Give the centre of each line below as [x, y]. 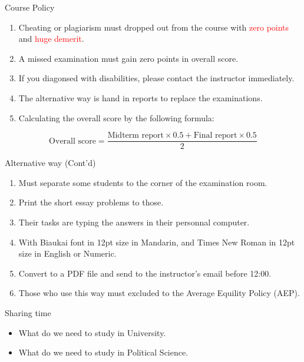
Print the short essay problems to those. [91, 202]
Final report [215, 136]
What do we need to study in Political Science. [103, 352]
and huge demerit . [51, 39]
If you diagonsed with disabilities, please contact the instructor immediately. [156, 78]
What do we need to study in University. [92, 332]
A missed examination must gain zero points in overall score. [128, 58]
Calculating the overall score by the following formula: [116, 117]
